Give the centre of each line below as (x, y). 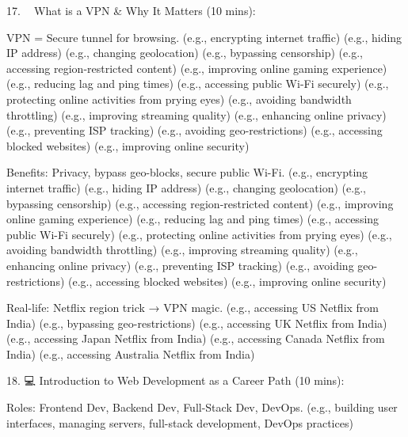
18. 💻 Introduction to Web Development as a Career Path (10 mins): (175, 380)
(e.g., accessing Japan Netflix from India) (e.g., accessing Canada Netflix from (196, 338)
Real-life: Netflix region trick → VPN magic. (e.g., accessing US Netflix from (193, 308)
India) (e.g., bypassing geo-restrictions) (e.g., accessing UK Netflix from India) (197, 323)
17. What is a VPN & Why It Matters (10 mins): (131, 10)
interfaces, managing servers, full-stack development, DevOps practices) (180, 422)
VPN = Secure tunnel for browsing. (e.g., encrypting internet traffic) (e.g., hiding (204, 37)
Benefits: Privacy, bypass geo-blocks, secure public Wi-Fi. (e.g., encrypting (187, 172)
